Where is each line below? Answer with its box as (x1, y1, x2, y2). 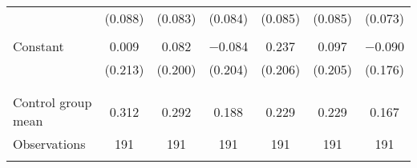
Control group (13, 93, 92, 111)
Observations (13, 134, 86, 153)
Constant (13, 37, 64, 55)
